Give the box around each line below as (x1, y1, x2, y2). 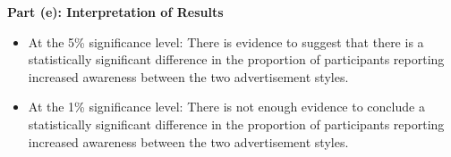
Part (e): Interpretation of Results (7, 3, 224, 21)
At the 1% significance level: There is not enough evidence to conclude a (28, 97, 425, 116)
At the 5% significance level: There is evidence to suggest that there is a (28, 32, 424, 51)
